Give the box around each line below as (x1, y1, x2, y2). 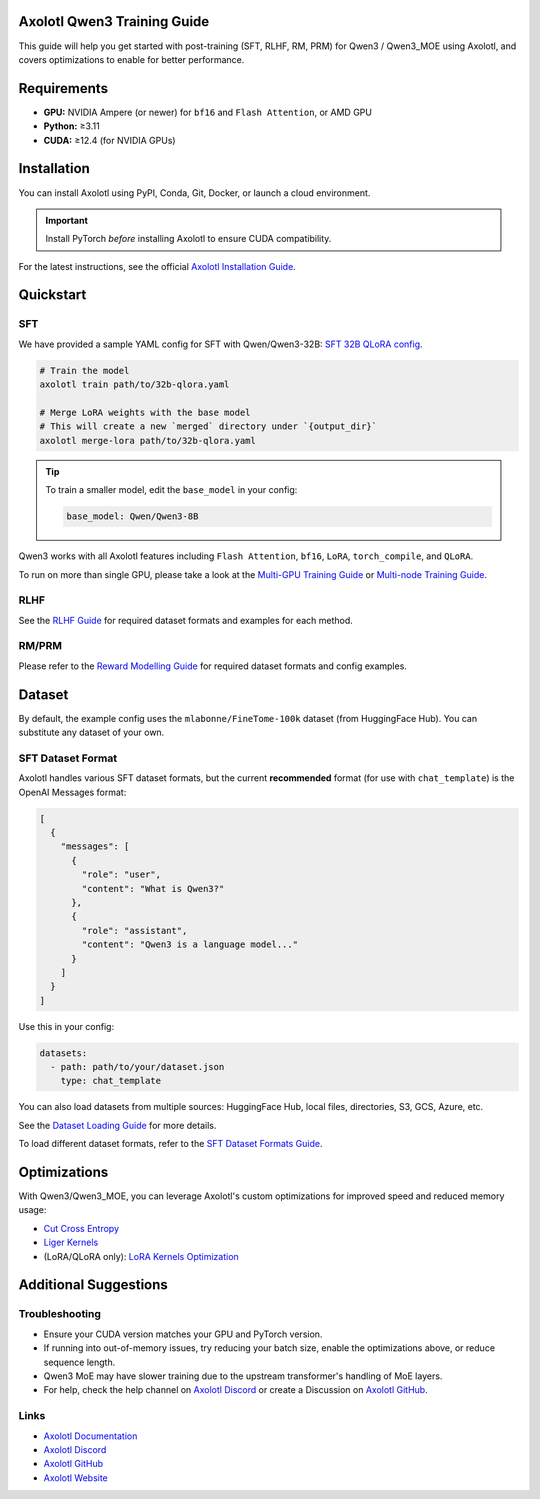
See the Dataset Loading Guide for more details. (18, 1119, 217, 1131)
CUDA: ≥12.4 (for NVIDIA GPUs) (43, 134, 176, 146)
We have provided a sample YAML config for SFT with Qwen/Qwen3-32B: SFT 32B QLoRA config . (18, 338, 424, 350)
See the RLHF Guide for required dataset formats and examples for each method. (18, 614, 354, 626)
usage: (18, 1204, 47, 1216)
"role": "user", (81, 869, 162, 880)
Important (45, 214, 89, 226)
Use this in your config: (18, 1020, 115, 1032)
